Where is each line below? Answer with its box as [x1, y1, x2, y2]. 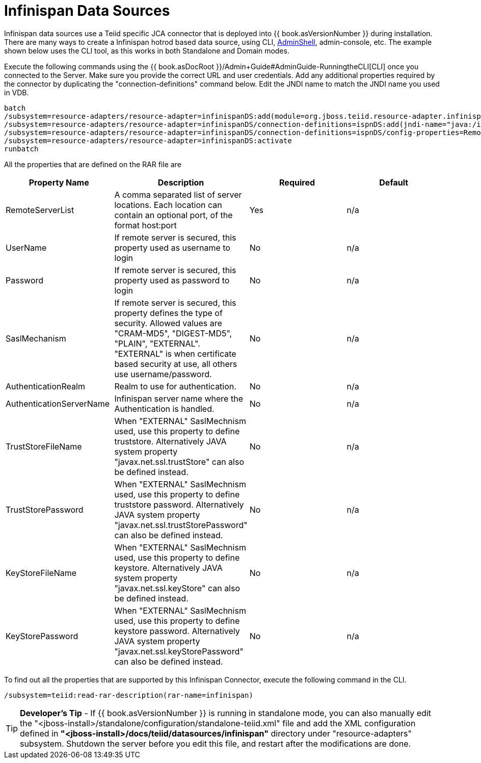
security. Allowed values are [114, 318, 222, 328]
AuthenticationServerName [6, 398, 110, 409]
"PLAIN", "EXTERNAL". [114, 338, 200, 349]
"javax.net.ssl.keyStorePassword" [114, 646, 244, 656]
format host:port [114, 220, 177, 230]
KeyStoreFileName [6, 567, 77, 578]
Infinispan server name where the [114, 393, 243, 404]
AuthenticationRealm [6, 381, 85, 391]
